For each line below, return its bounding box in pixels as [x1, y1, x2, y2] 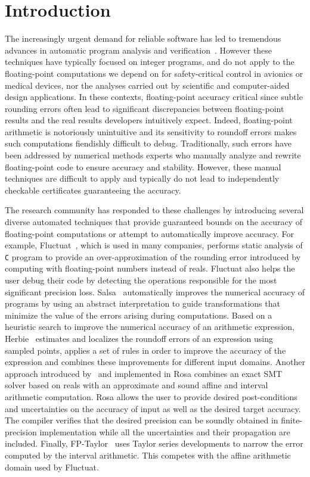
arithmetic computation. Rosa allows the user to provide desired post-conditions [5, 391, 297, 403]
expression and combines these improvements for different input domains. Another [5, 356, 305, 368]
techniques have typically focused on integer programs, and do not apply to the [5, 55, 294, 68]
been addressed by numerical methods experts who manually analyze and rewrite [5, 149, 301, 161]
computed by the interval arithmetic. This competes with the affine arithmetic [5, 448, 291, 461]
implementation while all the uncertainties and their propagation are [39, 425, 290, 438]
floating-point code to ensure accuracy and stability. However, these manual [5, 160, 281, 173]
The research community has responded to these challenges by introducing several [5, 204, 304, 216]
